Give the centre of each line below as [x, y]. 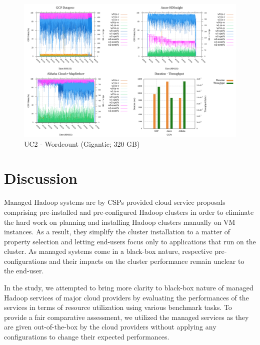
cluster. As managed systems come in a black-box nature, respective [108, 251]
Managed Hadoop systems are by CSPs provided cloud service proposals [115, 202]
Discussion [41, 178]
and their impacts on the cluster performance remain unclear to [147, 261]
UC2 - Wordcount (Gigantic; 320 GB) [82, 143]
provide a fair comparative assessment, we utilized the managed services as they [126, 317]
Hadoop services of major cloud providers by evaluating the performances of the [126, 297]
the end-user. [24, 271]
